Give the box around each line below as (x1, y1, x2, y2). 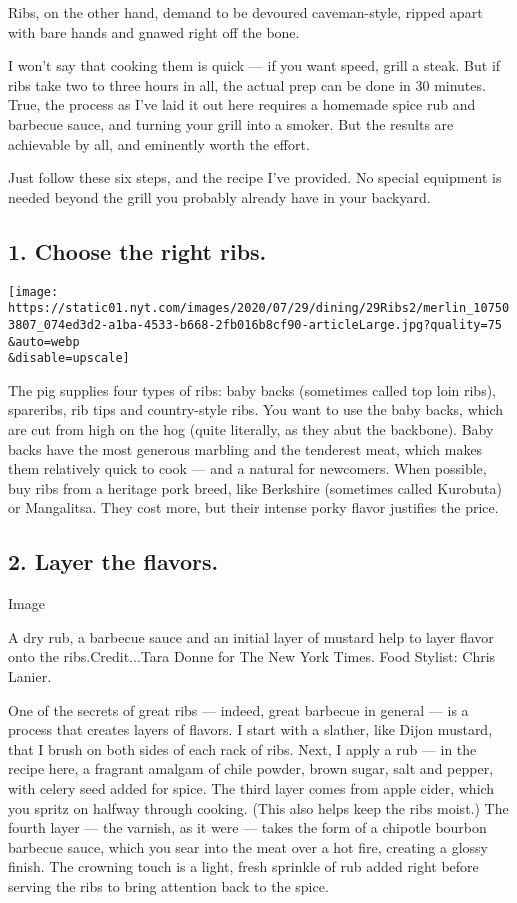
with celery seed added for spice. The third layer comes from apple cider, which (8, 777, 495, 798)
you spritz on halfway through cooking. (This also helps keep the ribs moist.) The (8, 797, 509, 818)
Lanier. (8, 665, 52, 686)
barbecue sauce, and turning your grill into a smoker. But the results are (8, 113, 454, 134)
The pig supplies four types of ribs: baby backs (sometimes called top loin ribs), (8, 379, 497, 400)
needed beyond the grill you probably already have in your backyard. (8, 186, 431, 207)
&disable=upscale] (8, 351, 130, 366)
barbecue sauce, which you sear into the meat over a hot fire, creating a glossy (8, 836, 488, 857)
